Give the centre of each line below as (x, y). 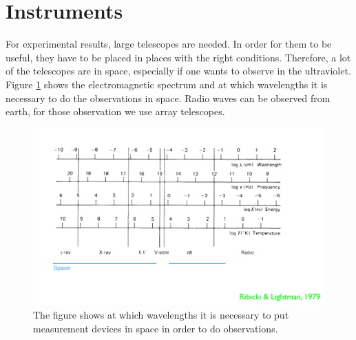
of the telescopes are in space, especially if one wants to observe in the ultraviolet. (178, 71)
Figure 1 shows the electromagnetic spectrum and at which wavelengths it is (167, 84)
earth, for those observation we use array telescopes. (115, 111)
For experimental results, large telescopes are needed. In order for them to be (169, 44)
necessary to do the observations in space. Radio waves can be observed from (168, 98)
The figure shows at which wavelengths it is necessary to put (161, 315)
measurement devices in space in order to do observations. (156, 328)
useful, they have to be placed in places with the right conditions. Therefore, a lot (178, 57)
